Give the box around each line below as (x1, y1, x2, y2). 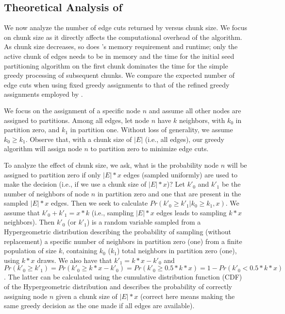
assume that (4, 207, 40, 217)
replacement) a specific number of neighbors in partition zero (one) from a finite (4, 236, 242, 246)
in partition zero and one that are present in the (97, 188, 241, 198)
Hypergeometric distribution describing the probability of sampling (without (4, 227, 231, 237)
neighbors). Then (4, 217, 55, 227)
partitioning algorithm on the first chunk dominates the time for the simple (4, 60, 228, 70)
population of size (4, 245, 57, 256)
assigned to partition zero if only (4, 169, 101, 179)
